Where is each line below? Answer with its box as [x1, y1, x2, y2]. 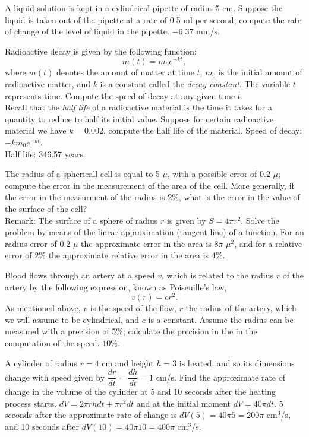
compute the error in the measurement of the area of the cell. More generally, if [5, 179, 294, 191]
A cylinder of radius [5, 356, 77, 369]
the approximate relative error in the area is [48, 249, 209, 261]
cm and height [102, 356, 154, 369]
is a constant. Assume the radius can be [148, 313, 294, 325]
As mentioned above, [5, 302, 81, 314]
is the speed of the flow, [90, 302, 176, 314]
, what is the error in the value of [178, 191, 300, 203]
